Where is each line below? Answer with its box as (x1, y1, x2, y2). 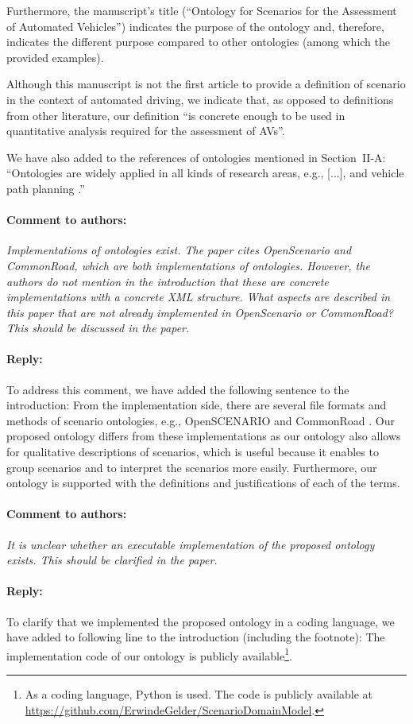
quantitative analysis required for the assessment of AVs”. (6, 122, 285, 139)
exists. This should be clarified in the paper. (6, 552, 218, 568)
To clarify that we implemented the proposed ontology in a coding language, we (6, 613, 395, 629)
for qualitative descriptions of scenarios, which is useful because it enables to (6, 443, 379, 460)
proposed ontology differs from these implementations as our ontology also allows (6, 428, 401, 444)
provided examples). (6, 48, 104, 65)
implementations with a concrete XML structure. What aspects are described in (6, 288, 391, 305)
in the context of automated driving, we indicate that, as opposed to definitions (6, 91, 394, 107)
